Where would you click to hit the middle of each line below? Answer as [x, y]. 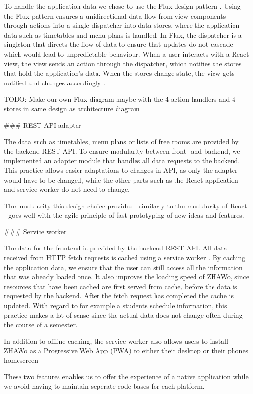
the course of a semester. [41, 324]
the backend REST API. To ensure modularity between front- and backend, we [122, 151]
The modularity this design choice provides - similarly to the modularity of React [126, 205]
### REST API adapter [43, 125]
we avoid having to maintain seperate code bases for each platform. [104, 386]
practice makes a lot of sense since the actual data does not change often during [123, 315]
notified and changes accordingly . [55, 82]
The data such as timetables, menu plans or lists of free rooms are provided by [121, 141]
